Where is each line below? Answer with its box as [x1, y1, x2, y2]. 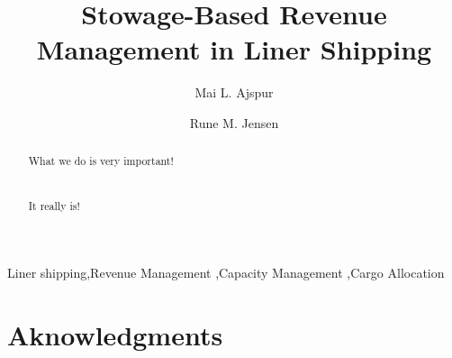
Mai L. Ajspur [194, 83, 274, 102]
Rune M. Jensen [189, 113, 279, 132]
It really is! [28, 198, 80, 214]
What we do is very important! [28, 153, 174, 169]
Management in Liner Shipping [36, 31, 432, 68]
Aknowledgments [7, 316, 223, 353]
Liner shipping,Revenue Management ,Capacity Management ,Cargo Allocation [7, 262, 445, 281]
